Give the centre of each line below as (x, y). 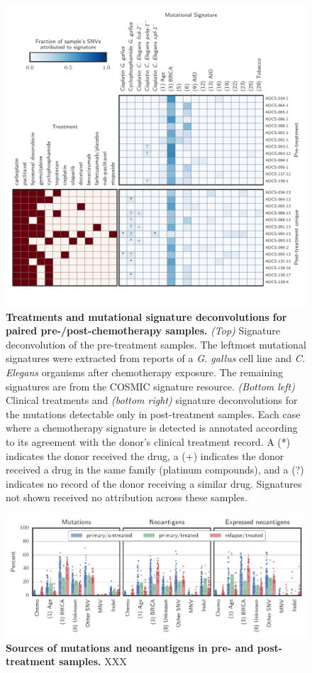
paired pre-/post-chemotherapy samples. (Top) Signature (143, 330)
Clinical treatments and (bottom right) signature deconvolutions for (152, 400)
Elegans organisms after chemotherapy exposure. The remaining (144, 372)
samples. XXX (93, 661)
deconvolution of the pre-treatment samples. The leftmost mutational (156, 344)
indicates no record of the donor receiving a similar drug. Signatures (154, 483)
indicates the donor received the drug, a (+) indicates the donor (145, 455)
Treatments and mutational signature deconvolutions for (146, 316)
